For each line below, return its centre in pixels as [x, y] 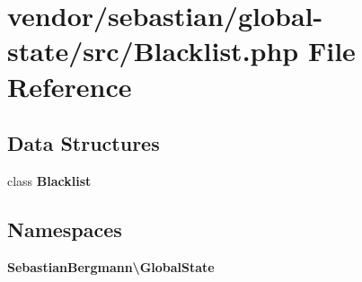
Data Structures [84, 143]
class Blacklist [49, 180]
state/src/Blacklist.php [153, 51]
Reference [70, 86]
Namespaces [65, 229]
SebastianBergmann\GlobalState [111, 266]
